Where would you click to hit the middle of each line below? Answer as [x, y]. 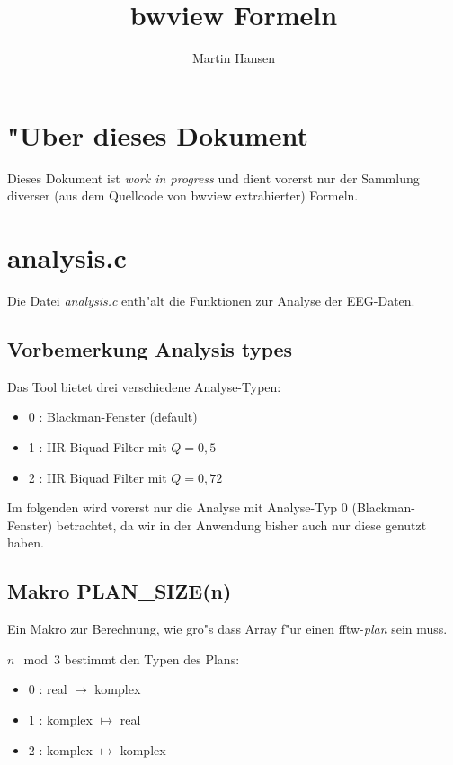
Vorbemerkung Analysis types [150, 348]
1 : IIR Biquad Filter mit [98, 446]
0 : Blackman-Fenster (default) [113, 417]
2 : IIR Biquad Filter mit [98, 477]
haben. [26, 543]
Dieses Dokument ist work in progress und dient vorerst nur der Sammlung [213, 178]
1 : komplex [60, 719]
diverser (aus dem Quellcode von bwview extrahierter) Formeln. [183, 196]
